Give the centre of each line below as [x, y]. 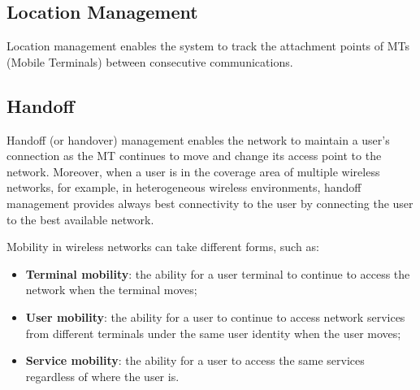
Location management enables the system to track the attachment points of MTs [208, 46]
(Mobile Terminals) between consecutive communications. [150, 61]
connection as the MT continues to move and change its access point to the [194, 156]
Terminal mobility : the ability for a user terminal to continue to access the [218, 273]
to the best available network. [80, 219]
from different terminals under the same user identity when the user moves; [213, 333]
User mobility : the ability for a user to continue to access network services [215, 316]
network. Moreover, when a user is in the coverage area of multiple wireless [193, 171]
